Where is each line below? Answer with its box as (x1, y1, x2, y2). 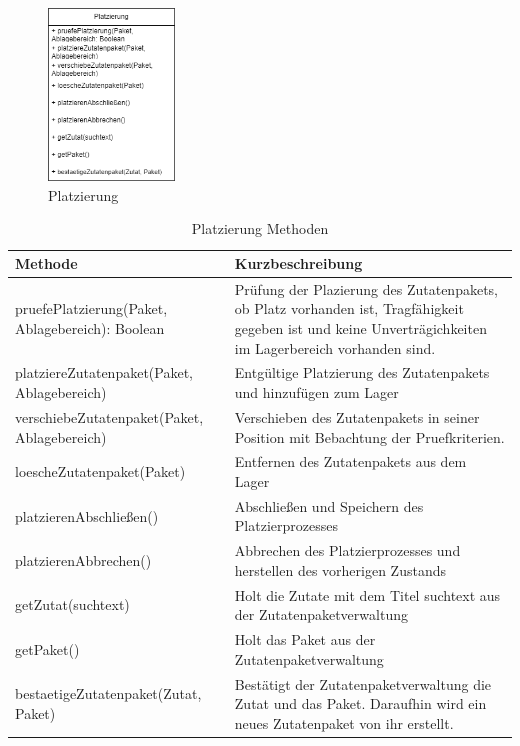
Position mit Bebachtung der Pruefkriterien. (234, 426, 505, 447)
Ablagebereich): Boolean (15, 318, 165, 339)
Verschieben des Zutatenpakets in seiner (234, 406, 480, 427)
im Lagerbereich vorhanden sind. (234, 337, 436, 358)
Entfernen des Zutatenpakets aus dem (234, 451, 467, 472)
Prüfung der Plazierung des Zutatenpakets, (234, 278, 498, 299)
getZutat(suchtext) (15, 594, 130, 615)
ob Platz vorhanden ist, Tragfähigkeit (234, 298, 464, 319)
